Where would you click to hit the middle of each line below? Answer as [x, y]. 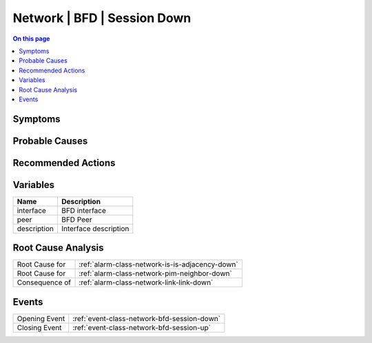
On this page [31, 39]
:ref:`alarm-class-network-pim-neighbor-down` [155, 273]
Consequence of [44, 282]
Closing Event [39, 327]
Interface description [95, 229]
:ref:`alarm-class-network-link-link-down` [146, 282]
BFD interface [84, 210]
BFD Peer [76, 219]
